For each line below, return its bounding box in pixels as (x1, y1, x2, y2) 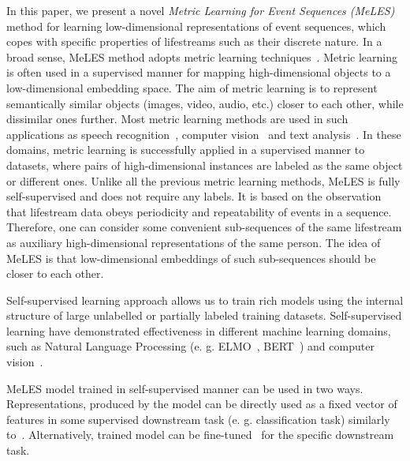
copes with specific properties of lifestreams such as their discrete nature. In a (6, 33, 382, 50)
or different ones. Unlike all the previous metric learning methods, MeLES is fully (6, 172, 401, 189)
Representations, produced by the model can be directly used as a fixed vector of (6, 395, 397, 412)
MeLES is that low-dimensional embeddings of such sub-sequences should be (6, 249, 376, 266)
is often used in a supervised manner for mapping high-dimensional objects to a (6, 64, 391, 81)
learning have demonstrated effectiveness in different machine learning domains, (6, 322, 391, 339)
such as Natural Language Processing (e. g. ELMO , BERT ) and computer (6, 338, 375, 354)
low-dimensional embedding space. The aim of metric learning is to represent (6, 79, 378, 96)
